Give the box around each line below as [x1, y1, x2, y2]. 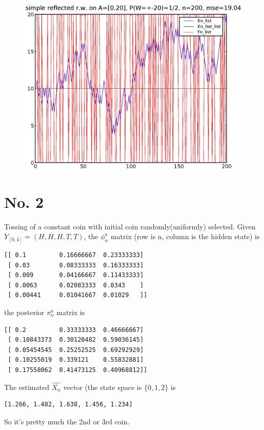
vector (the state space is [63, 381, 142, 392]
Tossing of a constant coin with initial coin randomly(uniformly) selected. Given [4, 221, 256, 231]
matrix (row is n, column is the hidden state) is [110, 231, 260, 242]
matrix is [56, 306, 85, 317]
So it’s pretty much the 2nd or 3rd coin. [4, 416, 130, 426]
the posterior [4, 306, 45, 317]
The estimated [4, 381, 49, 392]
